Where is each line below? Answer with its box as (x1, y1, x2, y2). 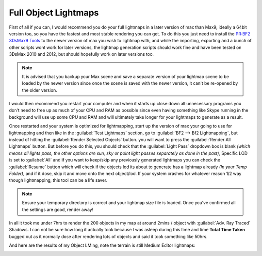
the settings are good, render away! (22, 207, 94, 212)
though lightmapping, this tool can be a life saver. (9, 177, 108, 183)
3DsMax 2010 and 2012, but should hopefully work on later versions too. (9, 51, 154, 57)
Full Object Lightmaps (9, 7, 99, 18)
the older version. (22, 87, 58, 93)
